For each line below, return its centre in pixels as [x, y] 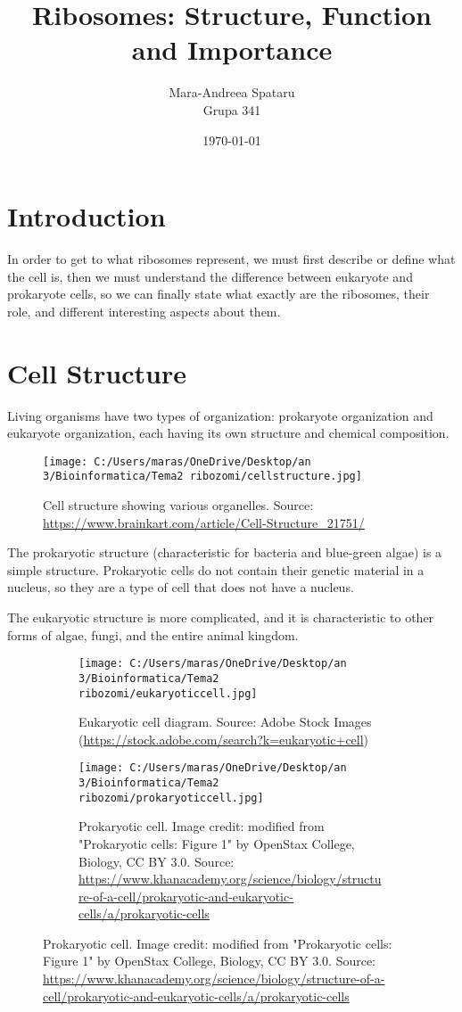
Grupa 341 [232, 109]
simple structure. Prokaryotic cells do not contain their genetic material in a [216, 569]
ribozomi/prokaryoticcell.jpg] [171, 798]
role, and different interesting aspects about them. [144, 311]
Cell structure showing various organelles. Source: [178, 505]
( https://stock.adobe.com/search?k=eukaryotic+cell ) [224, 739]
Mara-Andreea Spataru [232, 92]
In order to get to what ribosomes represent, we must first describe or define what [231, 259]
